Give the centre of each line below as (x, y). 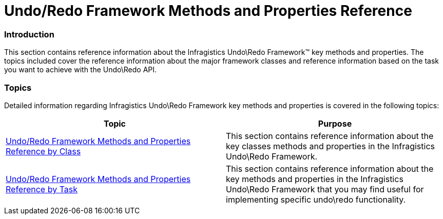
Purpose (335, 123)
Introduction (29, 34)
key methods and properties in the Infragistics (315, 179)
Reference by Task (42, 189)
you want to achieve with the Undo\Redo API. (81, 70)
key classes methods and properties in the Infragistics (330, 146)
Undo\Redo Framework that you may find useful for (325, 189)
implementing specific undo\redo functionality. (316, 199)
